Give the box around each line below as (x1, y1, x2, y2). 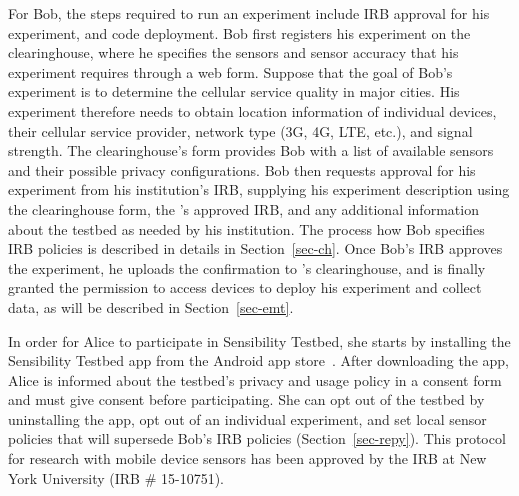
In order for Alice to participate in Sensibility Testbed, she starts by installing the (8, 330, 511, 351)
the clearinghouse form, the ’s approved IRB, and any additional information (8, 198, 479, 219)
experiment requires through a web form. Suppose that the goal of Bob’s (8, 61, 453, 82)
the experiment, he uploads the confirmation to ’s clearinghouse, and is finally (8, 257, 486, 278)
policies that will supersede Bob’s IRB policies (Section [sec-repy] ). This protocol (8, 428, 506, 449)
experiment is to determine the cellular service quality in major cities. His (8, 81, 460, 102)
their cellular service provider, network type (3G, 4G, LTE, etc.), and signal (8, 120, 473, 141)
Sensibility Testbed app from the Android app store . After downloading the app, (8, 350, 509, 371)
